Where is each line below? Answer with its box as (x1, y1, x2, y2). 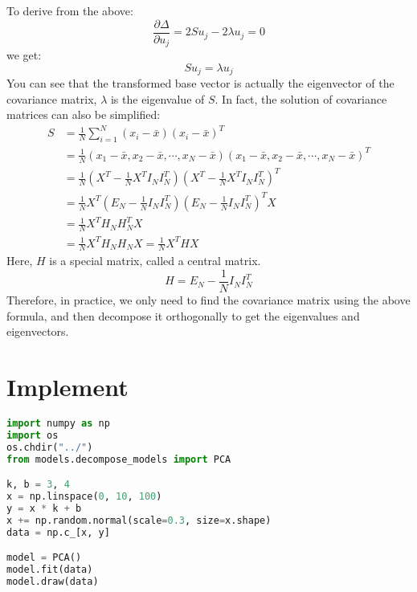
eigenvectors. (6, 323, 69, 340)
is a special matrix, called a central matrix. (49, 252, 261, 269)
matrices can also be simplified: (6, 106, 161, 123)
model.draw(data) (6, 575, 99, 587)
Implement (6, 370, 129, 403)
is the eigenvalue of (110, 90, 205, 107)
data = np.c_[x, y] (6, 526, 110, 538)
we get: (6, 47, 42, 63)
